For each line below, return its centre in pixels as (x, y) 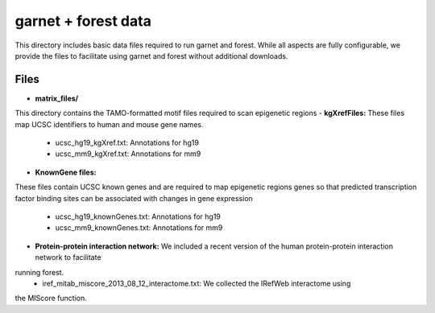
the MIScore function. (51, 299)
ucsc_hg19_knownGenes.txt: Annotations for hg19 (138, 216)
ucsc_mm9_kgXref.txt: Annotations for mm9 (128, 154)
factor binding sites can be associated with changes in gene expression (134, 198)
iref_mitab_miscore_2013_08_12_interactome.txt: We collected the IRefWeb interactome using (197, 283)
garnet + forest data (83, 21)
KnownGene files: (66, 172)
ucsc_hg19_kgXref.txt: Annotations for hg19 (127, 143)
